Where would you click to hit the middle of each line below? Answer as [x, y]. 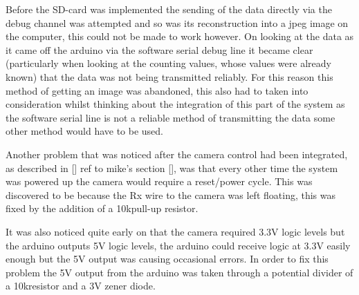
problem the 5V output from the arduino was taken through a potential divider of [179, 272]
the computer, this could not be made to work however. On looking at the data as [180, 36]
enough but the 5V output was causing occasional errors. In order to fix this [167, 259]
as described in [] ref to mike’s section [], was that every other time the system [172, 168]
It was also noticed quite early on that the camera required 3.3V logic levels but [175, 231]
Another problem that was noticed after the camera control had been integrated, [177, 154]
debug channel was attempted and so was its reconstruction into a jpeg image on [177, 22]
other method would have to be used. [85, 131]
